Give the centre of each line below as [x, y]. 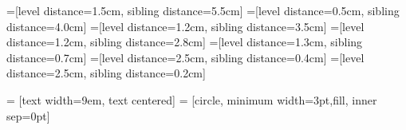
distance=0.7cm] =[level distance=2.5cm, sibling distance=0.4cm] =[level [185, 57]
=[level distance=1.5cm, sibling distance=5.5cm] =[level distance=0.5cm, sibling [203, 10]
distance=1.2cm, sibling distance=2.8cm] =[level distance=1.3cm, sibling [185, 42]
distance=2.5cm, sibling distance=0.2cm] [106, 73]
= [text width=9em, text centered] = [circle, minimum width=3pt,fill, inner [192, 99]
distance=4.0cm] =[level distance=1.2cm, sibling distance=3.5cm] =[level [185, 26]
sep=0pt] [28, 115]
